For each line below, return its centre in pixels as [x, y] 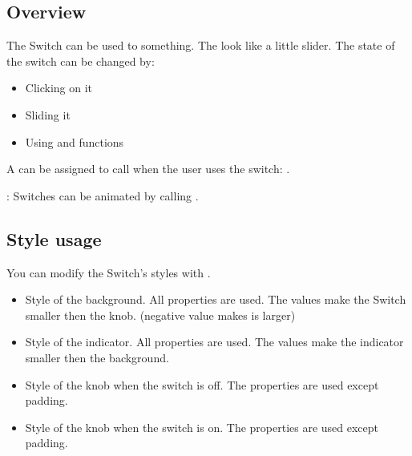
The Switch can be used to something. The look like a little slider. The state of [201, 45]
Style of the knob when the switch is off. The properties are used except [202, 384]
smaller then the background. [97, 357]
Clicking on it [59, 88]
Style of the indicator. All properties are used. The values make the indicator [214, 342]
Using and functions [75, 141]
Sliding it [48, 114]
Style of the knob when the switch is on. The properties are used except [202, 427]
